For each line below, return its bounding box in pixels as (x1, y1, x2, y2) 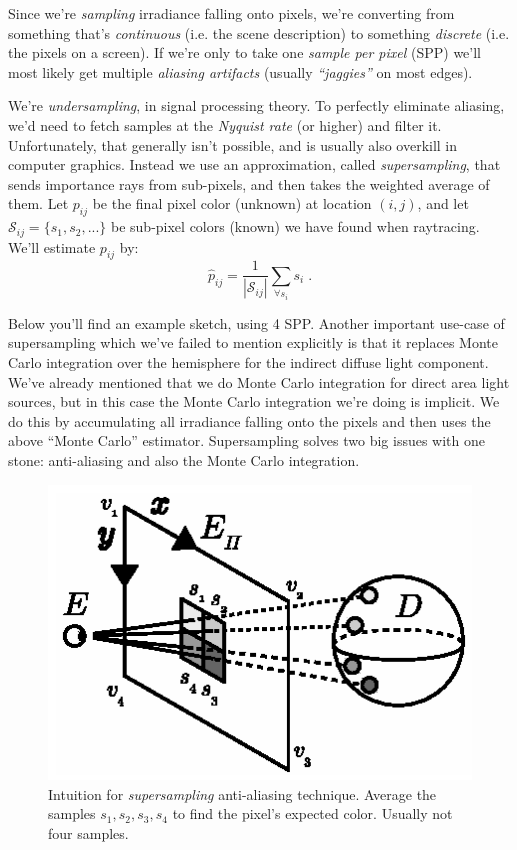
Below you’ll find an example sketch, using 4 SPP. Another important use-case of (8, 312, 505, 333)
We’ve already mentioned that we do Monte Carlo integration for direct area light (8, 371, 510, 392)
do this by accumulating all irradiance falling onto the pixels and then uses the (8, 410, 491, 431)
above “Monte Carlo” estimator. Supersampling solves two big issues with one (8, 430, 486, 451)
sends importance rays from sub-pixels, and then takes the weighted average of (8, 173, 490, 194)
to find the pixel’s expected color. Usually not (172, 803, 453, 824)
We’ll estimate (8, 236, 96, 257)
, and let (417, 193, 469, 214)
